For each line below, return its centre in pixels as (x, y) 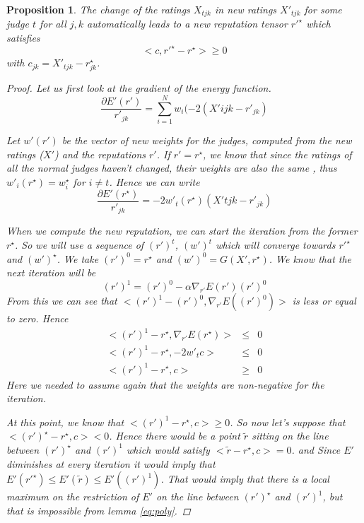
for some (323, 9)
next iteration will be (51, 272)
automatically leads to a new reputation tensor (187, 24)
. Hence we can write (154, 181)
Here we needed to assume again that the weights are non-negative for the (165, 384)
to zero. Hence (37, 318)
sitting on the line (290, 436)
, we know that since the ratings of (277, 154)
